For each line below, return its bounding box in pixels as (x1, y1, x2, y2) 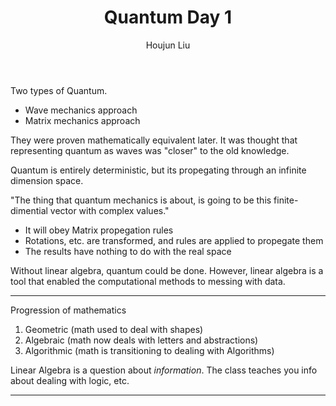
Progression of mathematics (10, 304, 127, 316)
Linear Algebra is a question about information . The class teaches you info (10, 364, 318, 376)
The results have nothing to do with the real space (24, 245, 232, 257)
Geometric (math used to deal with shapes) (24, 323, 204, 335)
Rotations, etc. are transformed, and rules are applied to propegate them (24, 234, 324, 246)
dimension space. (10, 174, 84, 186)
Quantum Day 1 (103, 6, 233, 29)
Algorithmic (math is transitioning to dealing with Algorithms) (24, 344, 275, 356)
